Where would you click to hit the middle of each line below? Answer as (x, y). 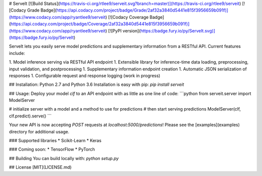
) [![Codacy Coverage (127, 17)
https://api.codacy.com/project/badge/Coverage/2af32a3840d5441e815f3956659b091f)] (100, 24)
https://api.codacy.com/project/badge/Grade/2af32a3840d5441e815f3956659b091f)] (142, 10)
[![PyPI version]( (124, 31)
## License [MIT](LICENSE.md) (40, 167)
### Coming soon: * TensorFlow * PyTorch (52, 149)
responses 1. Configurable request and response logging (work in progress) (85, 76)
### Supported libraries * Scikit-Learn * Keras (55, 141)
